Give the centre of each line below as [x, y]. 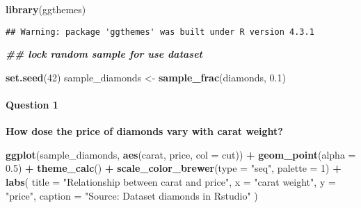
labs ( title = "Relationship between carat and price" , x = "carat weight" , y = [171, 182]
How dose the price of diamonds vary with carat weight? [144, 131]
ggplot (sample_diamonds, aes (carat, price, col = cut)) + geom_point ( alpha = [181, 154]
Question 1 [32, 105]
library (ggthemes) [46, 9]
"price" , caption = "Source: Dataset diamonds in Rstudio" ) [132, 195]
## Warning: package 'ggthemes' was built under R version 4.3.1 [160, 32]
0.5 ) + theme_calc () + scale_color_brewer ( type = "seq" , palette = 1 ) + [174, 168]
